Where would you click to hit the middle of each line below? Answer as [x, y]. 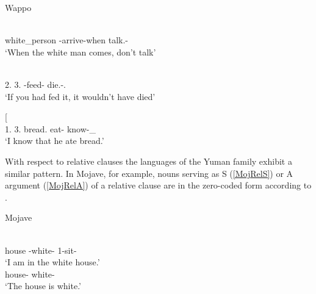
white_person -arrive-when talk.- [67, 40]
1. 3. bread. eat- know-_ [50, 128]
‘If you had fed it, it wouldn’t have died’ [80, 96]
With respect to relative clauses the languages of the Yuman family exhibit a [149, 161]
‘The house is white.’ [43, 286]
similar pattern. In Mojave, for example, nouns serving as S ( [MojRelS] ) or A [149, 173]
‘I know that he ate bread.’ [55, 141]
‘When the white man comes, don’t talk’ [81, 52]
